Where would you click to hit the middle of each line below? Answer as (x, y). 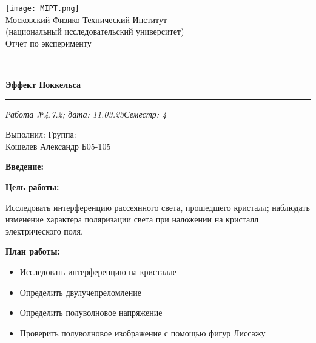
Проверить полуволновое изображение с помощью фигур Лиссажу (143, 332)
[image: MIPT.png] (42, 8)
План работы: (33, 251)
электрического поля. (44, 231)
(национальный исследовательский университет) (95, 31)
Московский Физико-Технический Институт (86, 19)
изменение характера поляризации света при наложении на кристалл (132, 219)
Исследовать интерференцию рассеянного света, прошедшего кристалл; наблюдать (158, 207)
